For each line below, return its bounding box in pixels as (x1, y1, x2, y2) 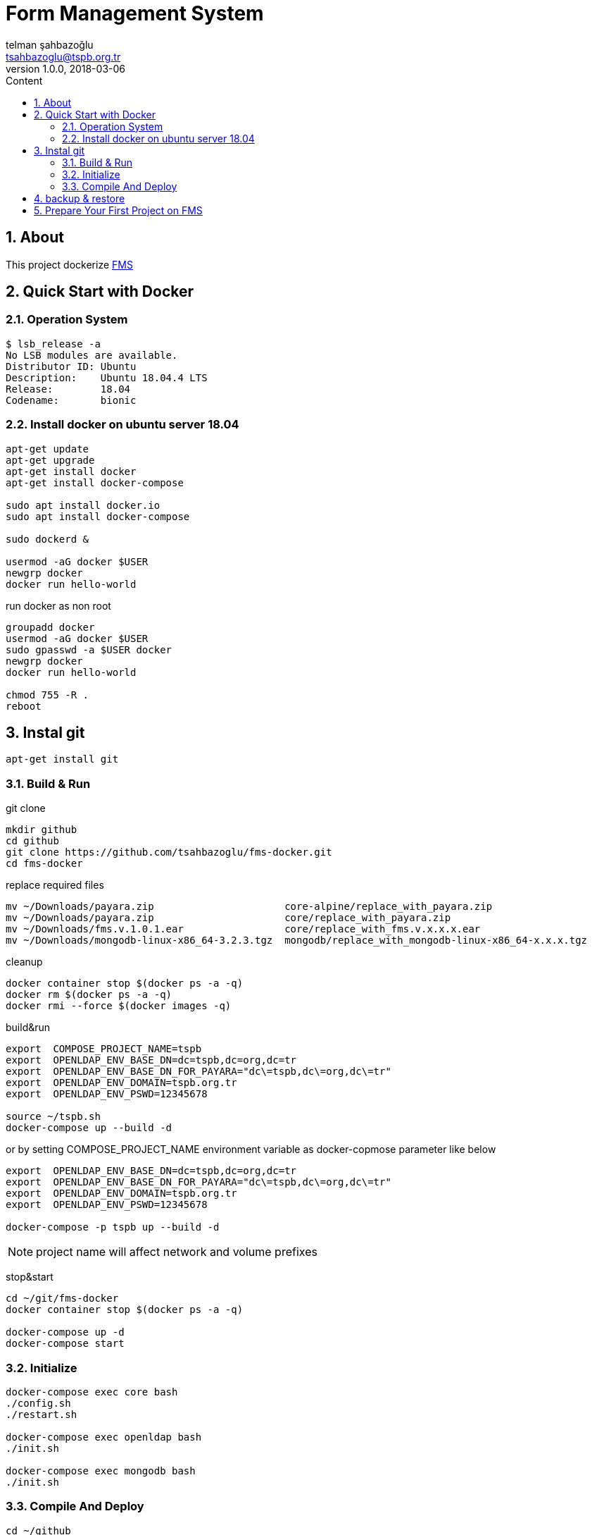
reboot (6, 700, 42, 712)
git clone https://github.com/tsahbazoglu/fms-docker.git (6, 846, 332, 858)
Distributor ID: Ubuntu (6, 360, 137, 372)
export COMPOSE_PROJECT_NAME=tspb (6, 1043, 202, 1055)
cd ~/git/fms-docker (6, 1293, 119, 1305)
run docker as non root (6, 599, 111, 612)
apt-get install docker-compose (6, 476, 184, 488)
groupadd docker (6, 621, 95, 633)
